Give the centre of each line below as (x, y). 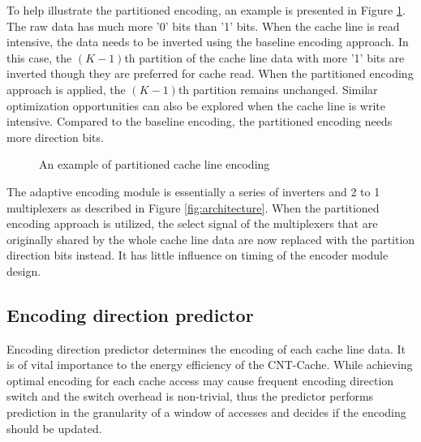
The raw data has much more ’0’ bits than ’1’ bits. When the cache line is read (203, 26)
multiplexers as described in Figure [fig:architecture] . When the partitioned (193, 207)
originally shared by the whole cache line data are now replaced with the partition (211, 239)
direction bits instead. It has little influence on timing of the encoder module (198, 255)
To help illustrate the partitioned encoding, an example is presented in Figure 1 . (206, 10)
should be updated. (54, 428)
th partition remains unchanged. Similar (278, 89)
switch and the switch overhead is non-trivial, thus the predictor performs (190, 396)
